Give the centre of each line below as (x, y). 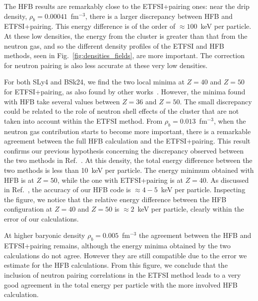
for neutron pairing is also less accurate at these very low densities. (106, 65)
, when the (230, 120)
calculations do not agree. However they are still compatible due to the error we (126, 255)
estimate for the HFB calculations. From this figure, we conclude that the (116, 265)
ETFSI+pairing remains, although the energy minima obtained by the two (117, 246)
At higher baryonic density (45, 235)
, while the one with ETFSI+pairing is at (120, 180)
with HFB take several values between (62, 101)
